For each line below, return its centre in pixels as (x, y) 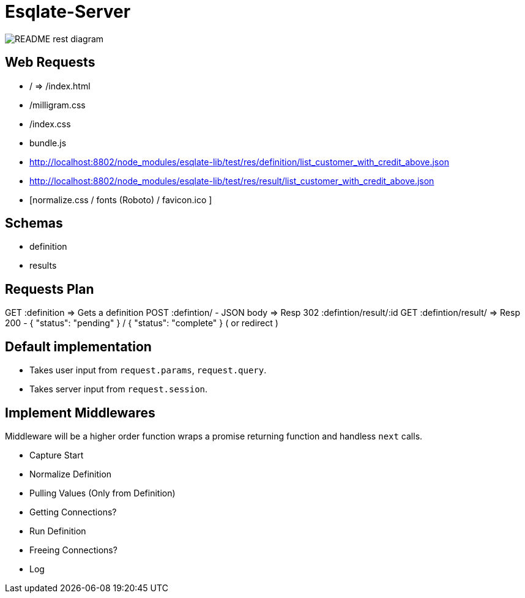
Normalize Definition (71, 474)
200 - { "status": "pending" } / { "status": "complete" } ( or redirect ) (142, 323)
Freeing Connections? (73, 550)
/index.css (50, 124)
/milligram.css (58, 105)
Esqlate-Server (68, 12)
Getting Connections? (73, 512)
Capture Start (57, 455)
